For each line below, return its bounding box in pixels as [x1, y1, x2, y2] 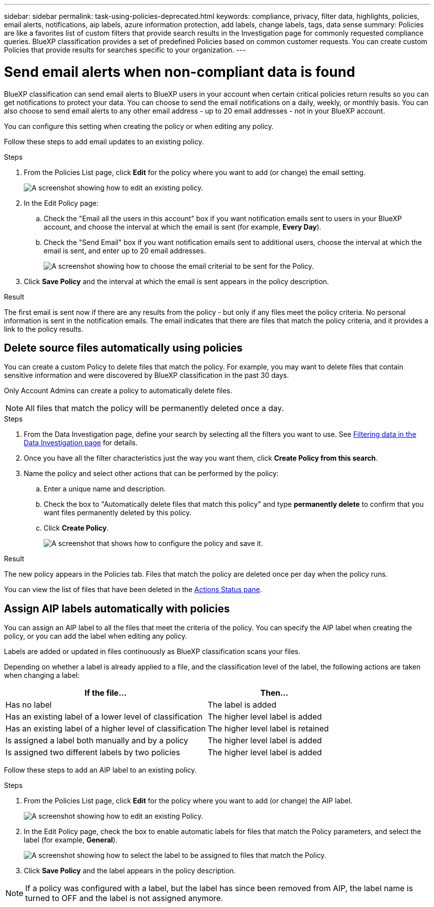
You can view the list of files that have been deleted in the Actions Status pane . [4, 585, 262, 594]
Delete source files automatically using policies [4, 341, 243, 354]
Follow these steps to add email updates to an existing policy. [4, 137, 204, 146]
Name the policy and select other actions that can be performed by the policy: [24, 469, 279, 478]
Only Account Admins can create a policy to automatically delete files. [4, 386, 232, 395]
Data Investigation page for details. [24, 438, 138, 447]
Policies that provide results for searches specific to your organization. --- [4, 46, 246, 54]
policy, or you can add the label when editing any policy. [4, 632, 187, 641]
